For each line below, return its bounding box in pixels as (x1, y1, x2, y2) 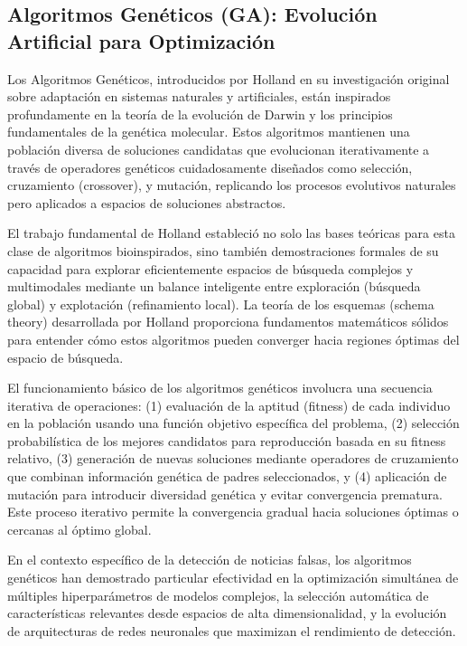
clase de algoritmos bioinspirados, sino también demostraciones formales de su (7, 241, 439, 260)
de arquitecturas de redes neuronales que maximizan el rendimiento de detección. (7, 621, 456, 640)
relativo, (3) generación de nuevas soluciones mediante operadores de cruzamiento (7, 449, 459, 468)
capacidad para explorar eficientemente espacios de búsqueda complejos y (7, 259, 414, 278)
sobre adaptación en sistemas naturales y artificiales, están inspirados (7, 87, 391, 106)
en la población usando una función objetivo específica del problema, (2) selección (7, 413, 460, 432)
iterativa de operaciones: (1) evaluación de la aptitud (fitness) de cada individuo (7, 395, 451, 414)
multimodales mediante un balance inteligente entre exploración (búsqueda (7, 277, 421, 296)
